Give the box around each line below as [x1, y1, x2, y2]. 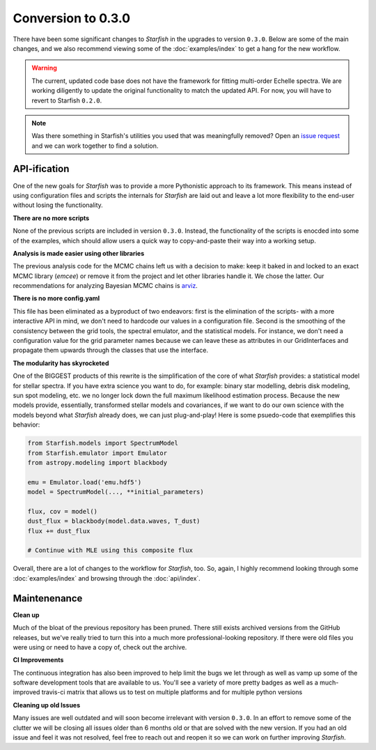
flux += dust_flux [27, 527, 91, 535]
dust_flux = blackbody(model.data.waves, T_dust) [27, 517, 201, 526]
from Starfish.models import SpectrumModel [27, 439, 179, 447]
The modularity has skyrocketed [13, 359, 109, 367]
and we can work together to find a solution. [31, 141, 159, 150]
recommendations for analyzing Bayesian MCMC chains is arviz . [13, 282, 198, 290]
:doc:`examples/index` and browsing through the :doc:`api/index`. [13, 574, 201, 582]
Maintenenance [13, 592, 83, 604]
